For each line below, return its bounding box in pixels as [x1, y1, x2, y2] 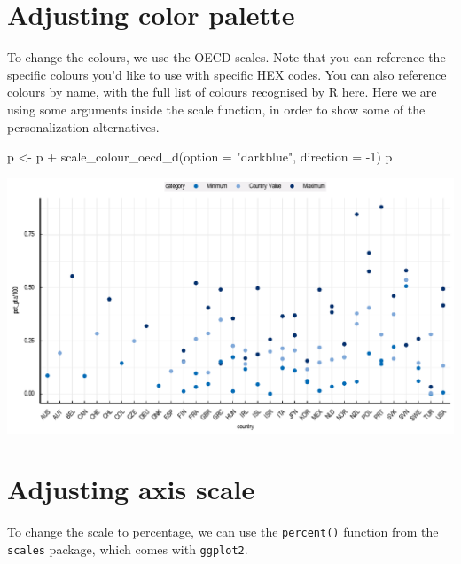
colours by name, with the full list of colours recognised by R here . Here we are [7, 82, 437, 101]
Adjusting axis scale [7, 471, 255, 507]
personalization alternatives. [7, 117, 160, 136]
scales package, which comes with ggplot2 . [7, 539, 248, 558]
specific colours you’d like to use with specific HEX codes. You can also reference [7, 65, 447, 83]
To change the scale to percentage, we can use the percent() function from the [7, 522, 439, 541]
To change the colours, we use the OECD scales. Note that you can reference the [7, 48, 446, 67]
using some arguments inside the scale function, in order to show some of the [7, 99, 426, 118]
